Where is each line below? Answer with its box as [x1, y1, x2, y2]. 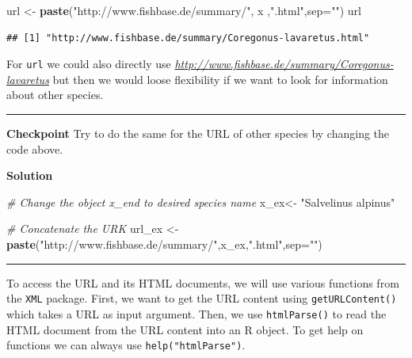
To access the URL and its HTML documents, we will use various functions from [6, 274, 399, 291]
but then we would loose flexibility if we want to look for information [52, 70, 388, 87]
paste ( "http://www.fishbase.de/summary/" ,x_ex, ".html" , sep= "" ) [6, 236, 322, 252]
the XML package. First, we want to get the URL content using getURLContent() [6, 290, 397, 307]
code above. [6, 140, 63, 157]
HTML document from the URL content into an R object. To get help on [6, 321, 364, 337]
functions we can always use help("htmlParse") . [6, 337, 246, 353]
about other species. [6, 86, 104, 103]
